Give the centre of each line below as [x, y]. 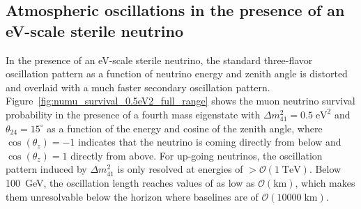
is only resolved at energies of [180, 169]
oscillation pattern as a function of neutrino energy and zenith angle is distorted [177, 73]
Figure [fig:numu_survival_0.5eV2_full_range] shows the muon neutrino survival [180, 101]
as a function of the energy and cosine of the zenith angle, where [185, 128]
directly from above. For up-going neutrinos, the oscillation [197, 155]
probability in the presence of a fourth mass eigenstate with [133, 114]
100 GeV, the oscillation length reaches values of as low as [130, 182]
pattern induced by [46, 169]
